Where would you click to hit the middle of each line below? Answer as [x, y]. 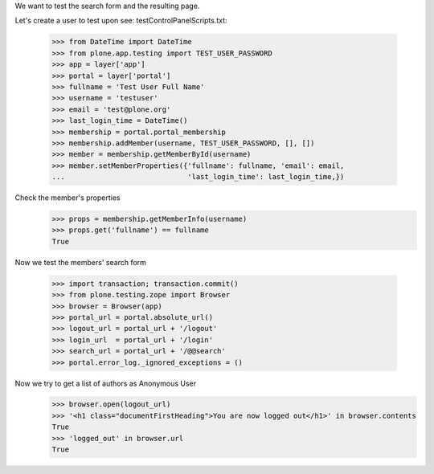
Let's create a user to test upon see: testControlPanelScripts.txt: [121, 21]
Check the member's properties [68, 198]
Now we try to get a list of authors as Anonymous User [106, 383]
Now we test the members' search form [80, 262]
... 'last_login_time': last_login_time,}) [198, 177]
